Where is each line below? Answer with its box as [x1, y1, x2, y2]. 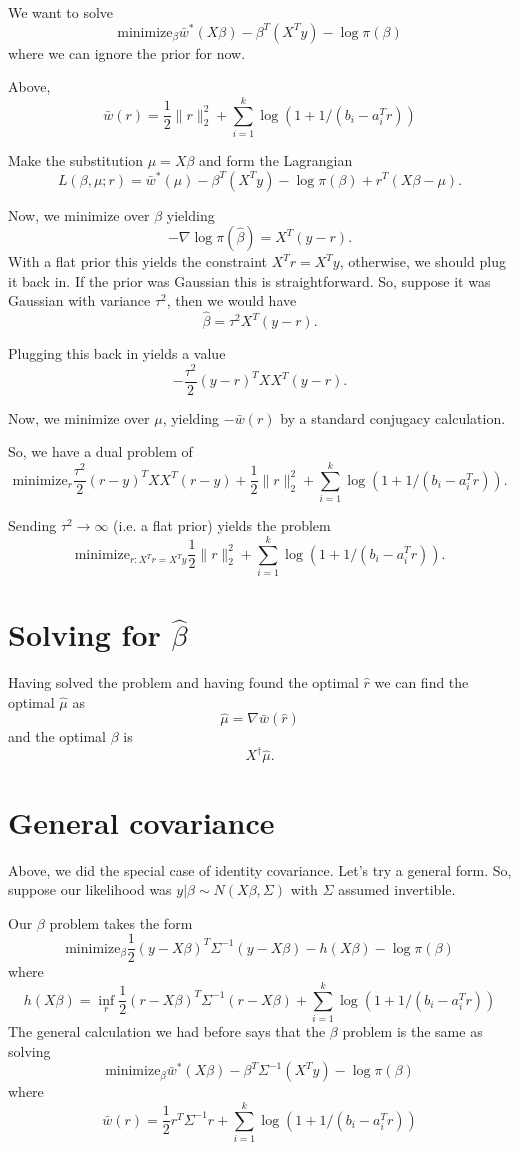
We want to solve [8, 2, 114, 22]
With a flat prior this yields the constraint [8, 251, 267, 272]
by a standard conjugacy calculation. [280, 407, 506, 428]
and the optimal [8, 726, 107, 747]
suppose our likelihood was [8, 879, 172, 900]
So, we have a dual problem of [8, 441, 193, 462]
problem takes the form [49, 912, 193, 933]
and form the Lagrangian [199, 149, 353, 170]
